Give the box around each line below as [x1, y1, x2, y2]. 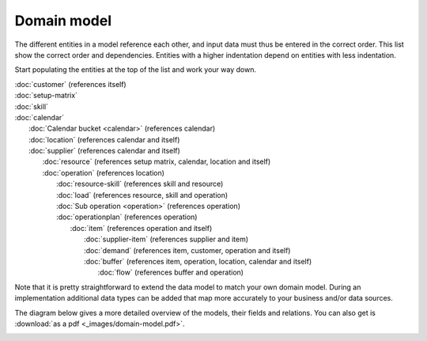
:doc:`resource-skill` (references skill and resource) [56, 179, 224, 189]
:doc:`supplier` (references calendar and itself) [28, 146, 181, 156]
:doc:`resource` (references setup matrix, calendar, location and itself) [42, 157, 271, 166]
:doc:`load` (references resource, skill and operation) [56, 190, 229, 199]
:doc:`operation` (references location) [42, 168, 165, 177]
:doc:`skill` [14, 101, 49, 111]
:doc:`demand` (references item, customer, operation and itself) [84, 245, 291, 255]
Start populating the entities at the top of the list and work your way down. [14, 65, 257, 74]
